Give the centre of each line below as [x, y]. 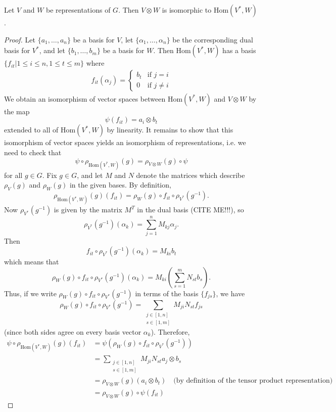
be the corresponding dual [213, 39]
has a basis [239, 50]
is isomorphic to [187, 10]
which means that [32, 262]
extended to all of [31, 130]
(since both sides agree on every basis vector [73, 331]
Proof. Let [20, 39]
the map [17, 111]
